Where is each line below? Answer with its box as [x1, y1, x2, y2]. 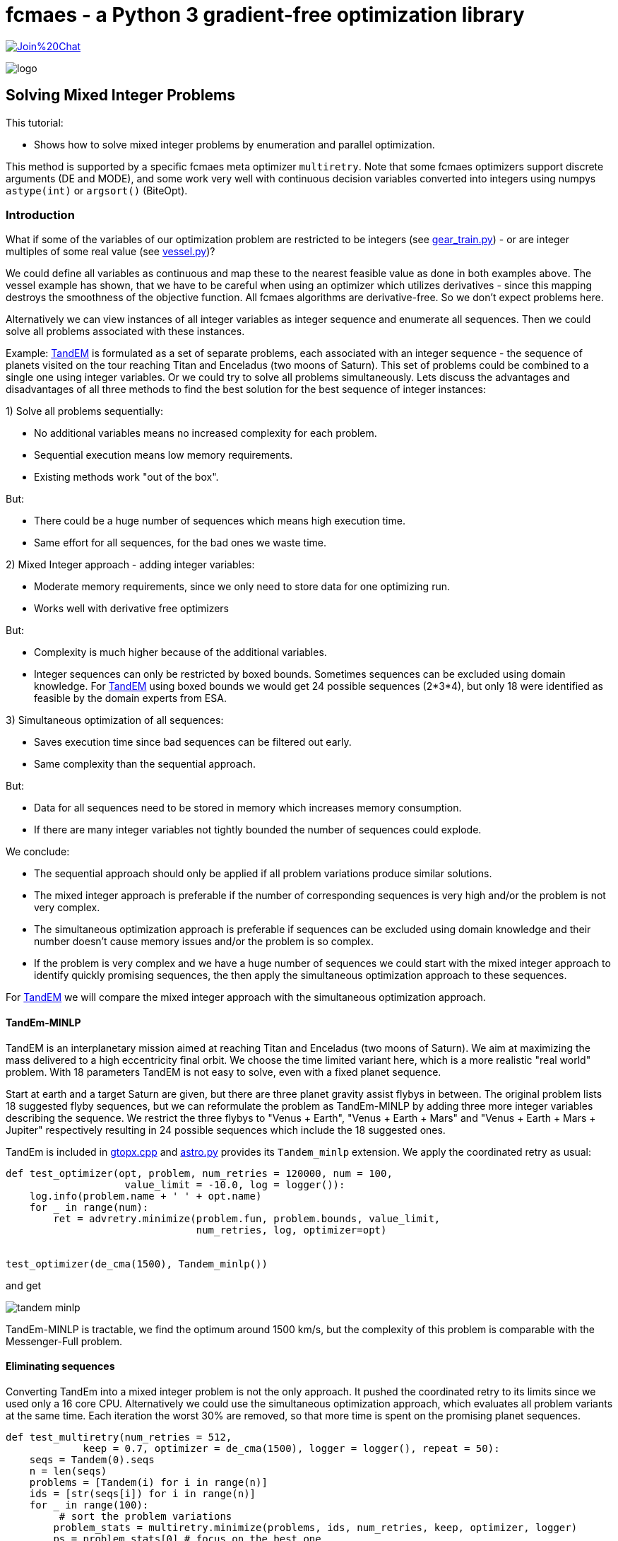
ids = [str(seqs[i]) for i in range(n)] [29, 1487, 256, 1499]
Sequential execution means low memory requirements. [34, 449, 293, 462]
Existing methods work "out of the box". [34, 471, 219, 484]
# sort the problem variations [59, 1510, 232, 1522]
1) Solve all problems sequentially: [6, 405, 163, 418]
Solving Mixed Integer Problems [6, 86, 236, 105]
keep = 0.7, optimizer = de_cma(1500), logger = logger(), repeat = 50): [83, 1442, 500, 1454]
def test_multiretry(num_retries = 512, [6, 1431, 232, 1443]
